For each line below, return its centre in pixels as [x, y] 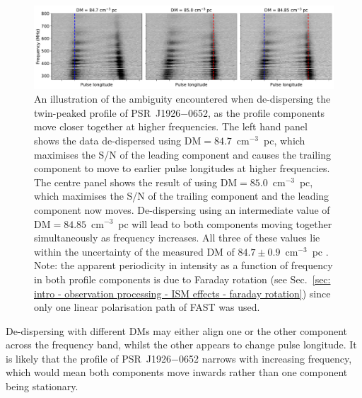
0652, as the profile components [257, 112]
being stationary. [42, 386]
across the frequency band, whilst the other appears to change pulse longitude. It [181, 345]
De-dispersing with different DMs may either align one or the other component [177, 330]
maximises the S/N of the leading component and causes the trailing [182, 154]
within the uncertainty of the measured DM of [134, 251]
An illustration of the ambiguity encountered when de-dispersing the [182, 99]
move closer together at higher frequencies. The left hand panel [171, 126]
